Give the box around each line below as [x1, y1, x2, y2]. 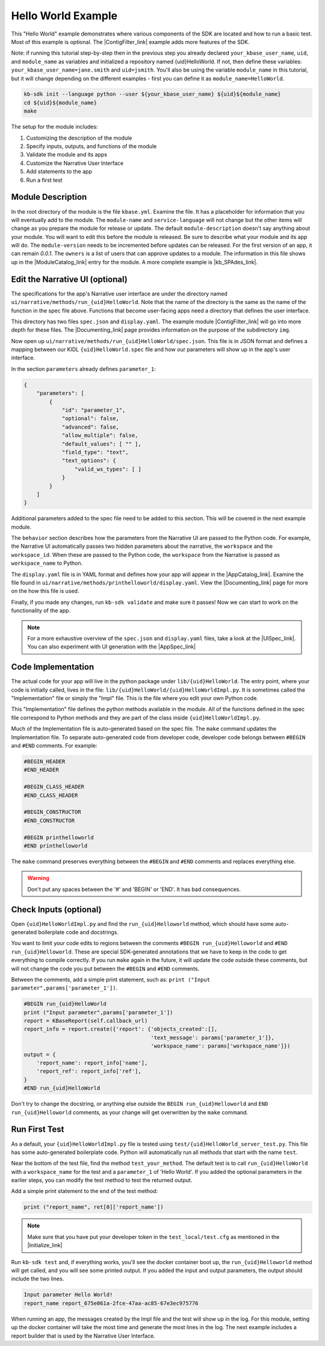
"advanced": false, [61, 423, 120, 430]
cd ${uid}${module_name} [23, 99, 97, 106]
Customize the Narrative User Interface [26, 160, 123, 167]
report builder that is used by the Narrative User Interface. [11, 1332, 156, 1339]
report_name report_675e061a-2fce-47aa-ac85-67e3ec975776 [23, 1300, 199, 1306]
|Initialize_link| [27, 1242, 63, 1249]
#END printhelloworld [23, 842, 88, 849]
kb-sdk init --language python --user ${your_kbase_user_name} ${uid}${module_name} [23, 91, 281, 98]
